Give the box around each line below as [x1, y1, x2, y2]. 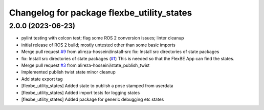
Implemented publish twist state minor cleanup [21, 69, 116, 75]
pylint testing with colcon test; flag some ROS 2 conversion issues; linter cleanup [21, 35, 184, 41]
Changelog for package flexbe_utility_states [9, 7, 192, 18]
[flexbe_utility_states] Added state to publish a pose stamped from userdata [21, 83, 174, 89]
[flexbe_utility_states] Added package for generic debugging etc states [21, 96, 164, 102]
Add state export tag [21, 76, 63, 82]
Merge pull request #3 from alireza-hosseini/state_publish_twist [21, 62, 150, 68]
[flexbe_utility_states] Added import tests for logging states [21, 90, 140, 95]
